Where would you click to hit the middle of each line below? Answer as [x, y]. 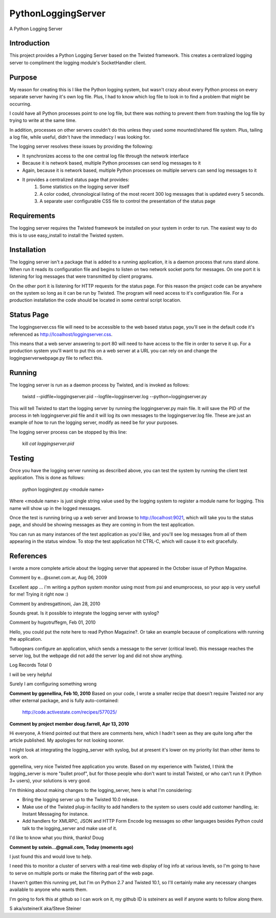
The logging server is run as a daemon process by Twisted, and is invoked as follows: [100, 385]
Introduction [30, 43]
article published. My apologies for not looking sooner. [67, 740]
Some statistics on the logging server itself [85, 187]
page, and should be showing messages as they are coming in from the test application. [102, 525]
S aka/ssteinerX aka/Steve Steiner [45, 909]
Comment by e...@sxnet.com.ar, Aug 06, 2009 [58, 578]
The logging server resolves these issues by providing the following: [81, 147]
